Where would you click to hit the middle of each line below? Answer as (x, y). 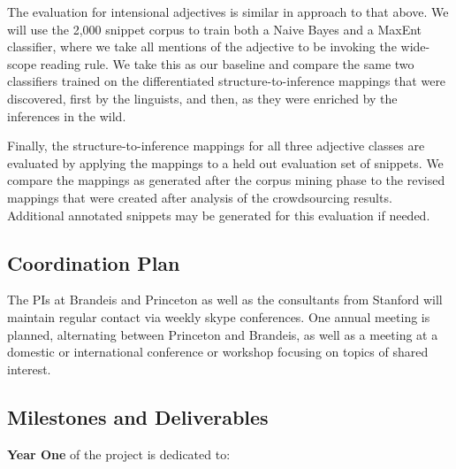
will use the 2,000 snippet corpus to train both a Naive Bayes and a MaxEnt (214, 29)
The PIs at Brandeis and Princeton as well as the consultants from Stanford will (225, 300)
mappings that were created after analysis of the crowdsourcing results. (200, 197)
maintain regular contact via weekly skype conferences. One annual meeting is (219, 316)
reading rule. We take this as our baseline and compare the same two (227, 63)
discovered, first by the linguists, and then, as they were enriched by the (202, 98)
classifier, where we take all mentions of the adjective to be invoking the (202, 46)
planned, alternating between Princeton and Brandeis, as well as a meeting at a (223, 334)
